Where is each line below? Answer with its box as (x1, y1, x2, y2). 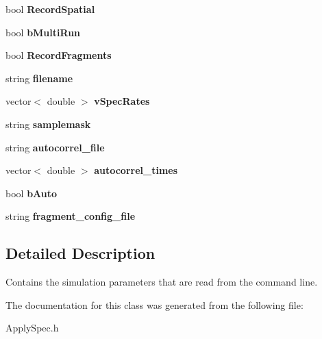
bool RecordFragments (5, 48, 112, 62)
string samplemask (5, 116, 91, 131)
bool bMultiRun (5, 25, 81, 39)
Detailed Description (5, 242, 156, 264)
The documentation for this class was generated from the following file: (5, 297, 304, 312)
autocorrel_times (94, 163, 178, 177)
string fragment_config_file (5, 209, 136, 223)
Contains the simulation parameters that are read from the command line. (5, 275, 318, 289)
